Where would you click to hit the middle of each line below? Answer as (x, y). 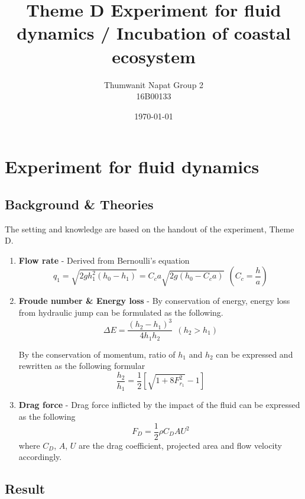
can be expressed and (254, 354)
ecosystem (154, 56)
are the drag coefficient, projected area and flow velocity (180, 445)
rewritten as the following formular (82, 366)
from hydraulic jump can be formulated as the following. (121, 312)
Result (25, 489)
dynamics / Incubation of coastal (154, 33)
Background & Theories (79, 204)
